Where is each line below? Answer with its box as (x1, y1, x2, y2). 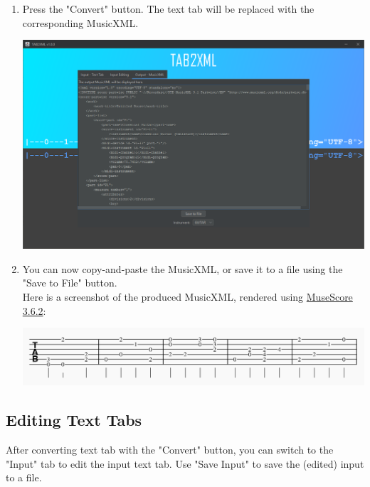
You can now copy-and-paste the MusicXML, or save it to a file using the (22, 261, 343, 276)
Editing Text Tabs (6, 409, 142, 431)
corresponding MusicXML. (22, 15, 139, 30)
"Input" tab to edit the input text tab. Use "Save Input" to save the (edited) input (6, 456, 364, 471)
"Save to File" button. (22, 275, 117, 290)
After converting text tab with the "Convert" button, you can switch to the (6, 442, 334, 457)
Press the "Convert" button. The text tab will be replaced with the (22, 1, 314, 16)
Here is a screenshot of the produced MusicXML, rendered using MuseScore (22, 289, 353, 304)
